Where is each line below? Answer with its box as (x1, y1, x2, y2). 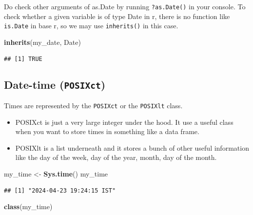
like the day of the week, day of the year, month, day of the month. (15, 152, 217, 162)
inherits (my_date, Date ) (4, 37, 81, 47)
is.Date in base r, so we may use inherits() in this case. (4, 20, 178, 31)
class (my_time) (4, 201, 53, 212)
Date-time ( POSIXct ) (4, 77, 106, 92)
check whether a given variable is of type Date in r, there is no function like (4, 11, 230, 21)
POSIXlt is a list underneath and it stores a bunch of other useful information (15, 142, 249, 153)
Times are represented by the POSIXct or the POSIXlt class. (4, 100, 183, 110)
